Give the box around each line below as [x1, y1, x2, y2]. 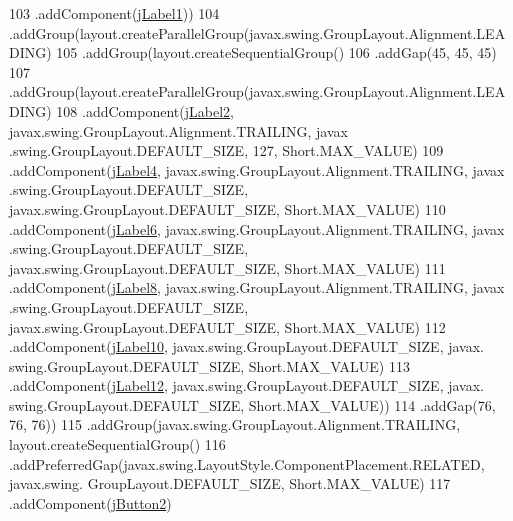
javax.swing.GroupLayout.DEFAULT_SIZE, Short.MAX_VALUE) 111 [9, 257, 446, 278]
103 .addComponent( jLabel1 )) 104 [9, 3, 220, 23]
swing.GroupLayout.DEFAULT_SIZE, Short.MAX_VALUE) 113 [9, 355, 410, 376]
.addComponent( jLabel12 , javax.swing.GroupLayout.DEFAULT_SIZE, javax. [9, 375, 484, 396]
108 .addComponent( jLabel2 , [56, 100, 234, 121]
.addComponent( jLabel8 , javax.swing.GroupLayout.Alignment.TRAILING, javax [9, 277, 505, 298]
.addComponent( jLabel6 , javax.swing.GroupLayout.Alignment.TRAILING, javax [9, 218, 505, 239]
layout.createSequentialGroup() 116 [9, 434, 226, 455]
